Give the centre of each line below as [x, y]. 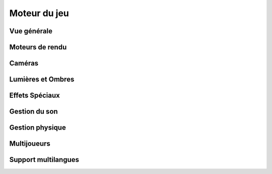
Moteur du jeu [39, 13]
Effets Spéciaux [35, 96]
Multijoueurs [30, 144]
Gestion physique [38, 128]
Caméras [24, 63]
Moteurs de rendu [38, 47]
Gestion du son [33, 112]
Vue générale [31, 31]
